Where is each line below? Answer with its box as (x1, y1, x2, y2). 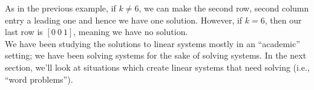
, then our (264, 13, 302, 26)
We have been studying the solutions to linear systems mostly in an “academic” (5, 37, 300, 50)
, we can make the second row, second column (139, 2, 309, 14)
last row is (5, 25, 43, 38)
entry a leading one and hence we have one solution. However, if (5, 13, 243, 26)
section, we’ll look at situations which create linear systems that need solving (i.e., (5, 60, 310, 73)
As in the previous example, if (5, 2, 116, 14)
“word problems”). (5, 72, 73, 85)
